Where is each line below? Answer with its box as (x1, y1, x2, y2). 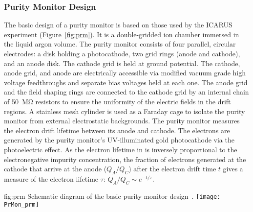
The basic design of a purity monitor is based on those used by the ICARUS (4, 20, 232, 30)
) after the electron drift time (128, 164, 216, 174)
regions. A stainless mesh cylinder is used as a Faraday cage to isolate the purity (4, 106, 245, 116)
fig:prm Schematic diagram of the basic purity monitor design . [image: (4, 190, 221, 201)
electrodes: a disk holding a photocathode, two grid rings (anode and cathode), (4, 48, 240, 58)
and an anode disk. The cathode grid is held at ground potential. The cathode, (4, 58, 240, 68)
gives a (223, 164, 243, 174)
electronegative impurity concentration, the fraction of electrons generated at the (4, 154, 246, 164)
